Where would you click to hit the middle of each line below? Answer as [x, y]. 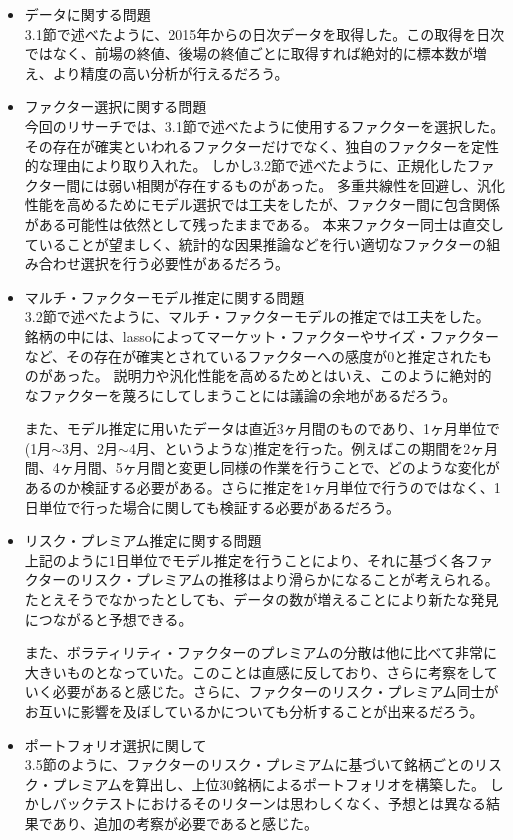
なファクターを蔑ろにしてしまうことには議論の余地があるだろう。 [240, 394]
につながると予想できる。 [108, 618]
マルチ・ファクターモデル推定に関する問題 [164, 296]
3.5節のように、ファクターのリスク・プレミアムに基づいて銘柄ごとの [249, 764]
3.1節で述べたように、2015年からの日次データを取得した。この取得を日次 [264, 33]
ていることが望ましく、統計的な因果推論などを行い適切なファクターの [255, 243]
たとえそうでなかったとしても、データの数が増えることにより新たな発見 [261, 599]
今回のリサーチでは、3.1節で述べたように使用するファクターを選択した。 [264, 125]
